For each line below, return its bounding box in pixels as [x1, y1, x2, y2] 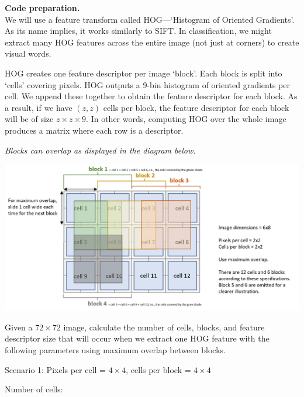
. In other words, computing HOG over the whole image [86, 113, 286, 125]
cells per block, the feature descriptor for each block [103, 101, 289, 113]
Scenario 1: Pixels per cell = [5, 363, 106, 375]
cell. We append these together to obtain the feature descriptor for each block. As [5, 90, 298, 102]
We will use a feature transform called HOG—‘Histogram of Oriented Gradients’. [5, 13, 295, 25]
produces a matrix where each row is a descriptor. [5, 124, 184, 136]
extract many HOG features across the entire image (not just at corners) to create [5, 36, 299, 48]
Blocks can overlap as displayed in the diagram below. [5, 144, 196, 156]
